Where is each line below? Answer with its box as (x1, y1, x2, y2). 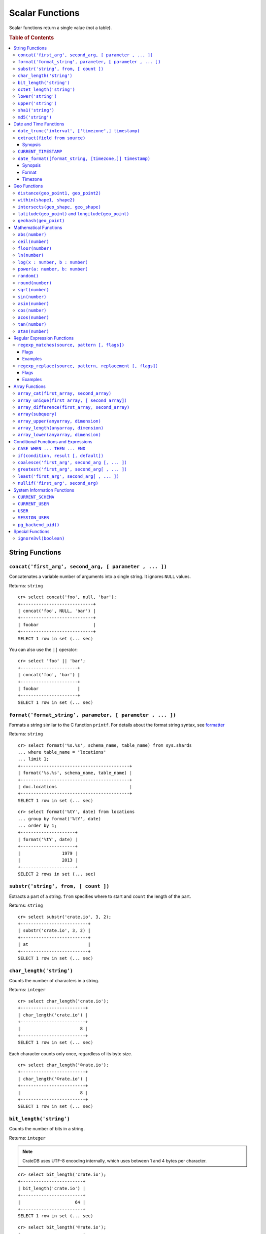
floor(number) (18, 245, 52, 251)
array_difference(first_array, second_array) (18, 404, 130, 410)
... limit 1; (18, 756, 49, 762)
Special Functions (13, 528, 50, 534)
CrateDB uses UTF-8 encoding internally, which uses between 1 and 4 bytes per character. (22, 1157, 207, 1163)
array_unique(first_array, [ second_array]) (18, 397, 128, 403)
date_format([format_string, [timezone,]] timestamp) (18, 155, 150, 161)
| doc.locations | (18, 784, 133, 789)
